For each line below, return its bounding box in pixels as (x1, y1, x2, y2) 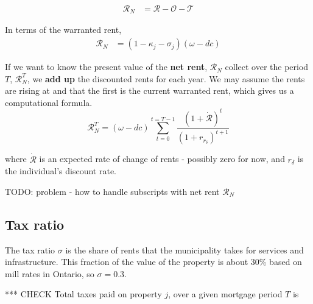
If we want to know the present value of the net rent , (5, 60, 208, 73)
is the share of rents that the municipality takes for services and (65, 243, 304, 256)
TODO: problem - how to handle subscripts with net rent (5, 185, 220, 197)
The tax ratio (5, 243, 55, 256)
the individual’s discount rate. (5, 164, 117, 177)
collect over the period (225, 60, 309, 73)
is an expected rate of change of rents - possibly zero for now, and (39, 152, 285, 165)
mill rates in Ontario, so (5, 267, 94, 280)
